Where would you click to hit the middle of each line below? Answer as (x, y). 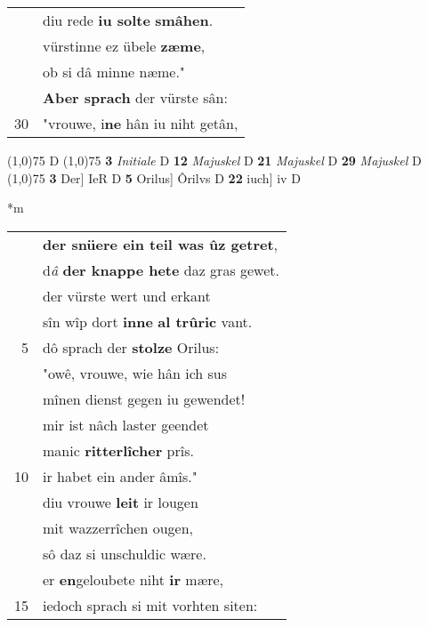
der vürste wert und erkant (127, 295)
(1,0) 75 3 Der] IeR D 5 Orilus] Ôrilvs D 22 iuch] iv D (154, 177)
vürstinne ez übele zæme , (124, 46)
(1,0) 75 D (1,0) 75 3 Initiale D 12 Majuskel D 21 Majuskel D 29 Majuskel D (214, 160)
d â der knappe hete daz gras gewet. (161, 269)
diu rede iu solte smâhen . (128, 20)
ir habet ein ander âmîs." (120, 476)
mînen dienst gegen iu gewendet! (144, 398)
